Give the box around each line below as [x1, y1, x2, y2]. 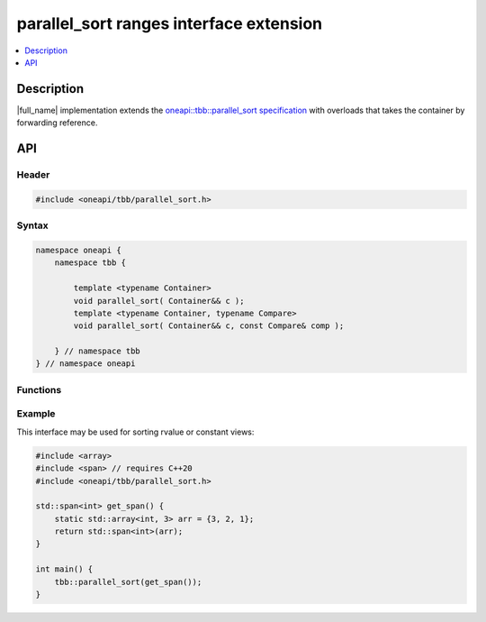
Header [16, 169, 50, 181]
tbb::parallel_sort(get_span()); [54, 577, 202, 587]
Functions [16, 383, 62, 396]
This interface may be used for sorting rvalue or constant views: [16, 426, 255, 437]
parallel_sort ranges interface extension [16, 14, 323, 33]
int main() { [35, 564, 94, 574]
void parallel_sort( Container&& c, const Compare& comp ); [73, 321, 345, 331]
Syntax [16, 219, 49, 232]
